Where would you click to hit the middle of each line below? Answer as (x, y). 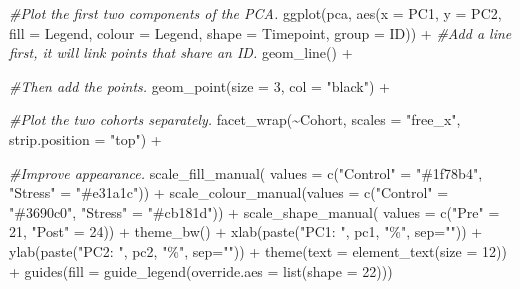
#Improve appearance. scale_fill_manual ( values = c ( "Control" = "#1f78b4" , (246, 172)
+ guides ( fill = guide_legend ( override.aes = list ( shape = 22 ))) (201, 270)
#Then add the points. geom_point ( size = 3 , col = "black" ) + (199, 85)
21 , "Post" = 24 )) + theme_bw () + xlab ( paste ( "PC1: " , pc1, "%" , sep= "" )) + (246, 231)
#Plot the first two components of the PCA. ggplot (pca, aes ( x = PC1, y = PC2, (255, 13)
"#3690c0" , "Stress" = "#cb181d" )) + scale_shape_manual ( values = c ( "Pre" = (254, 211)
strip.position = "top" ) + (85, 138)
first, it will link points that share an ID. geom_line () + (181, 52)
